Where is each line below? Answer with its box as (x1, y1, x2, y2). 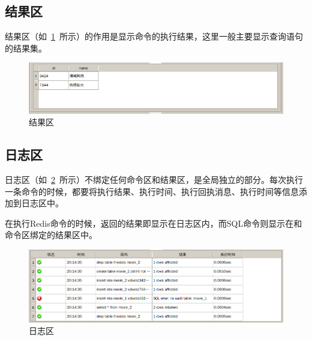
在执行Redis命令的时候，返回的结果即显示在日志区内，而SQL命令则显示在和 (5, 216, 302, 229)
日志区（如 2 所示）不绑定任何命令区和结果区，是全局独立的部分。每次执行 (5, 173, 303, 185)
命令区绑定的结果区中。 (5, 228, 97, 241)
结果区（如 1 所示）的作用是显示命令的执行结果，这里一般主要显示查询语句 (5, 30, 303, 43)
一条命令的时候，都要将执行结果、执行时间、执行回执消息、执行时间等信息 (5, 185, 299, 197)
